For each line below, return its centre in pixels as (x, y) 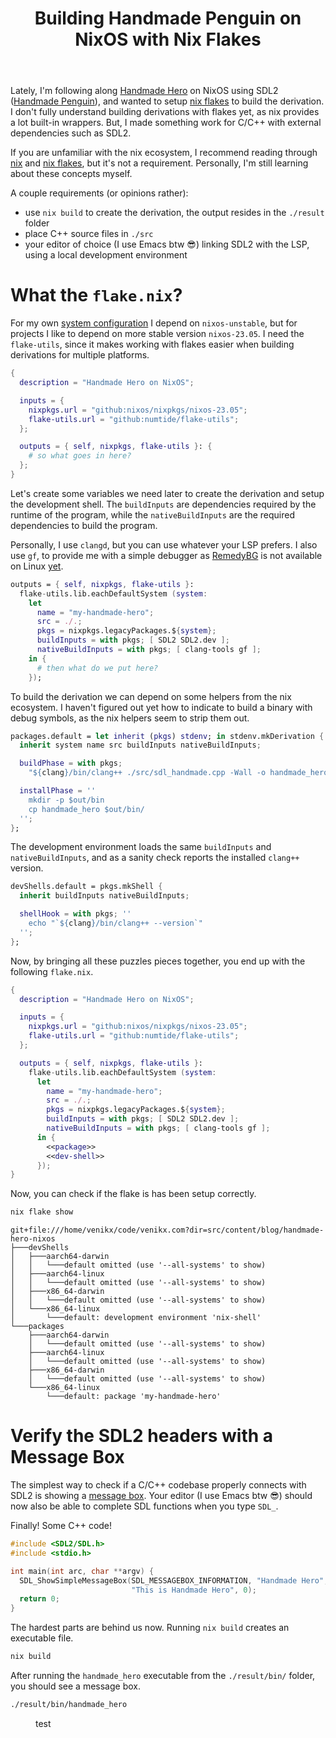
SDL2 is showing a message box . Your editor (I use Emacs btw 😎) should (161, 1496)
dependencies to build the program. (84, 525)
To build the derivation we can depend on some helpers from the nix (151, 696)
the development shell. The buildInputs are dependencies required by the (163, 504)
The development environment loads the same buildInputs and (141, 847)
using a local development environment (106, 255)
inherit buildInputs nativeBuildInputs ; (104, 896)
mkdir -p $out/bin (66, 800)
